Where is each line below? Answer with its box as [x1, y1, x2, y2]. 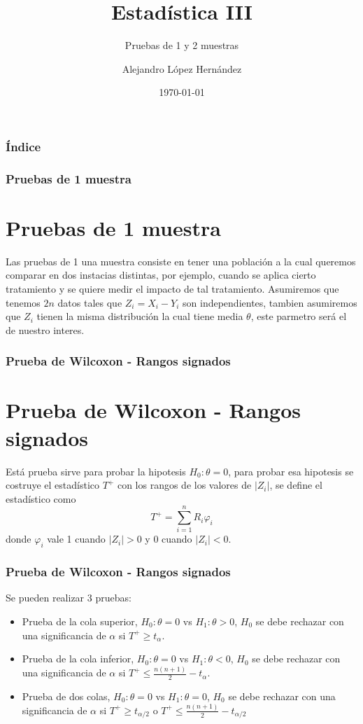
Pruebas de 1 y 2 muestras [124, 38, 239, 53]
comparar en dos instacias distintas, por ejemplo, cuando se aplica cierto [6, 267, 316, 282]
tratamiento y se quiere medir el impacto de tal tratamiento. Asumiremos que [6, 281, 339, 295]
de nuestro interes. [6, 322, 85, 337]
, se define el [269, 478, 322, 492]
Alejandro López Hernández [122, 61, 242, 76]
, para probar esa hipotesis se [228, 464, 354, 478]
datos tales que [57, 295, 122, 309]
